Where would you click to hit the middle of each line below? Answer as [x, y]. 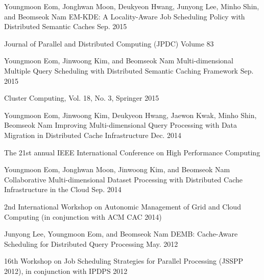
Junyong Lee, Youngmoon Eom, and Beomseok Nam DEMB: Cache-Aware [121, 234]
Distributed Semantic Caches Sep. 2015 [66, 26]
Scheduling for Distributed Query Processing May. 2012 [91, 243]
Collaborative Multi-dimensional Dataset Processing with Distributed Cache [123, 179]
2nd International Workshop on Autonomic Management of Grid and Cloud [123, 206]
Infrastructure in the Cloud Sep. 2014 [63, 189]
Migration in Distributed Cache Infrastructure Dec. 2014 [93, 135]
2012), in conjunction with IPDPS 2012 [66, 271]
